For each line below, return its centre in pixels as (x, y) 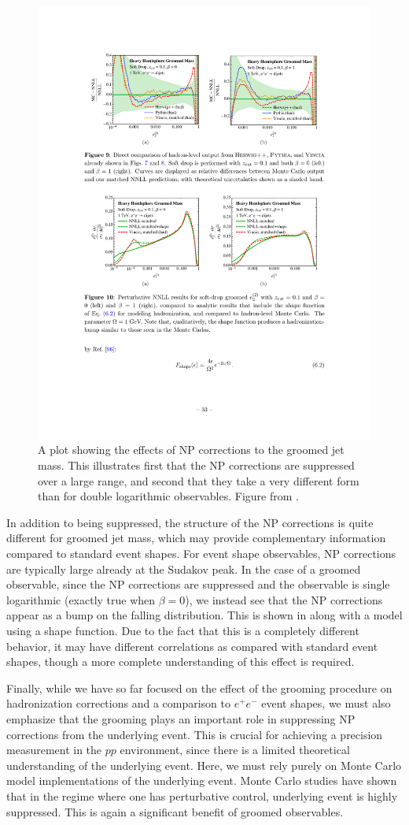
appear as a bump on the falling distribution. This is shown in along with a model (204, 615)
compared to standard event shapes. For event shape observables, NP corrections (201, 554)
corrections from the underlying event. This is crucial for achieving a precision (195, 734)
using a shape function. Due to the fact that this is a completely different (183, 631)
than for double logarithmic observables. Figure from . (168, 496)
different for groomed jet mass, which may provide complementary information (196, 538)
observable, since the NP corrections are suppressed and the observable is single (198, 584)
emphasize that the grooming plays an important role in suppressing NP (181, 718)
